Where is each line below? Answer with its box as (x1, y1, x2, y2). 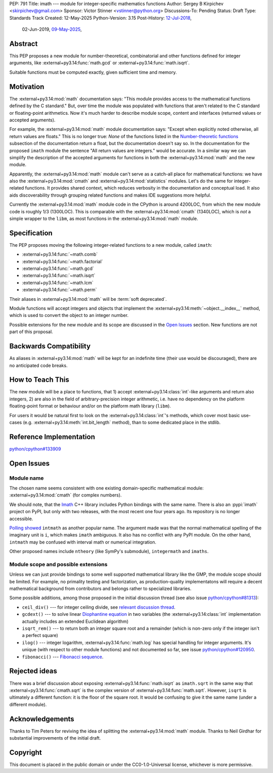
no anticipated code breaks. (9, 362, 68, 369)
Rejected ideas (9, 667, 58, 675)
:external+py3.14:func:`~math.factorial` (22, 258, 103, 264)
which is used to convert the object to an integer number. (9, 312, 129, 319)
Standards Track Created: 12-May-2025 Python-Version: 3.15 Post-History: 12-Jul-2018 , (9, 15, 192, 21)
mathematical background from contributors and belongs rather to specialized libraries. (9, 585, 192, 592)
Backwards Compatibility (9, 342, 91, 351)
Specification (9, 229, 53, 237)
